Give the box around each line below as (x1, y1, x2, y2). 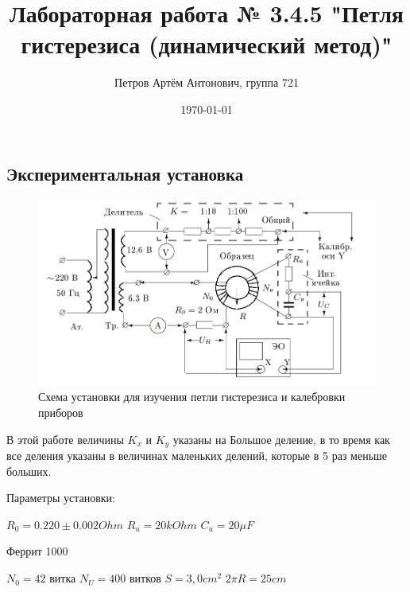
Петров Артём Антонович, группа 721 (114, 74, 299, 91)
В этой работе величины (6, 430, 124, 447)
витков (130, 570, 161, 586)
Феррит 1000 (6, 543, 68, 559)
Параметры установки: (6, 489, 115, 506)
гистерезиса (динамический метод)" (21, 28, 393, 60)
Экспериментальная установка (6, 161, 244, 185)
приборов (38, 404, 83, 421)
